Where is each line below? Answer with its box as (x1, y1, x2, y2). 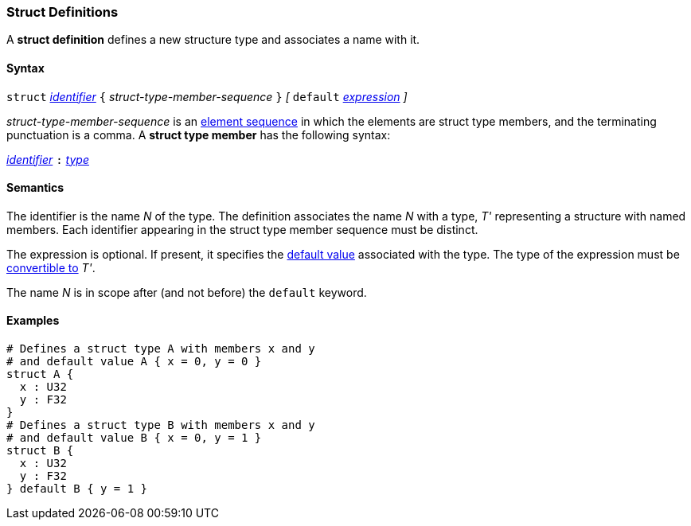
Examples (6, 314, 60, 328)
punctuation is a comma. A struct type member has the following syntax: (6, 127, 391, 142)
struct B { (6, 444, 74, 458)
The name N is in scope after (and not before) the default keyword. (6, 285, 367, 299)
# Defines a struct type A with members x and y (6, 342, 315, 356)
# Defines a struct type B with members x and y (6, 419, 315, 432)
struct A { (6, 368, 74, 381)
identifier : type (6, 152, 89, 166)
